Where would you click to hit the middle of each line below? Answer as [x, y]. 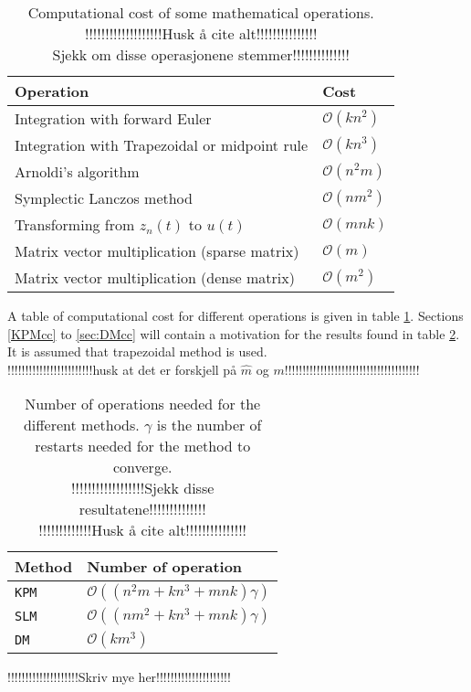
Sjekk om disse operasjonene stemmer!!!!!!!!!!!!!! [201, 54]
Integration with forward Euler [113, 118]
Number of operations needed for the [143, 404]
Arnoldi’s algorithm [77, 171]
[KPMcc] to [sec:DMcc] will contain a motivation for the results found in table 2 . [234, 333]
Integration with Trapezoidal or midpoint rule [162, 145]
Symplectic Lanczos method [104, 198]
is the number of [209, 425]
